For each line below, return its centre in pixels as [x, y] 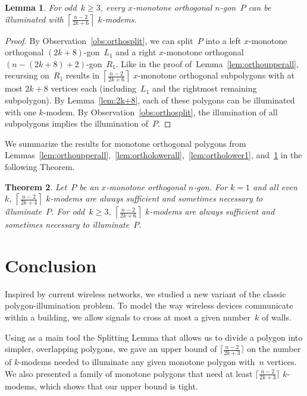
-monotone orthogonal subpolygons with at [217, 75]
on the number [274, 349]
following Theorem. [40, 166]
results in [83, 75]
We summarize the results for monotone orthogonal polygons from [126, 143]
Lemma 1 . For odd [41, 7]
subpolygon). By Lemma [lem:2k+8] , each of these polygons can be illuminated [150, 100]
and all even [275, 186]
